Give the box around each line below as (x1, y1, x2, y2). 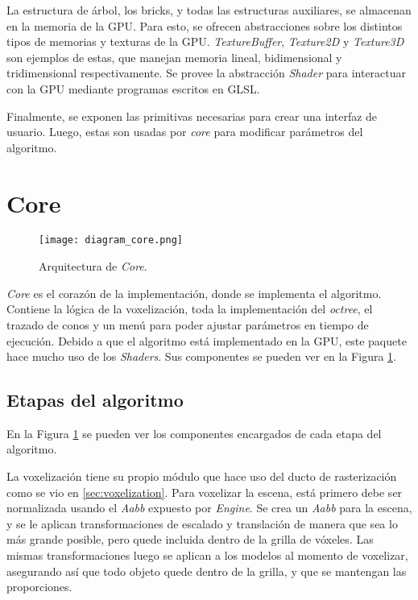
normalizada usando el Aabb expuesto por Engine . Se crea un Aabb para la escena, (6, 499, 412, 516)
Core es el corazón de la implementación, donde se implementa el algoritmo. (6, 284, 382, 301)
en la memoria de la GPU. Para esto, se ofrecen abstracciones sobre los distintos (6, 17, 403, 34)
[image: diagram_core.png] (39, 234, 183, 246)
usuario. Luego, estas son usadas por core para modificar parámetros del (6, 123, 363, 140)
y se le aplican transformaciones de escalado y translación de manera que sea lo (6, 515, 398, 532)
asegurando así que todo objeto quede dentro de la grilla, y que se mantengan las (6, 562, 407, 579)
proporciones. (6, 578, 72, 595)
